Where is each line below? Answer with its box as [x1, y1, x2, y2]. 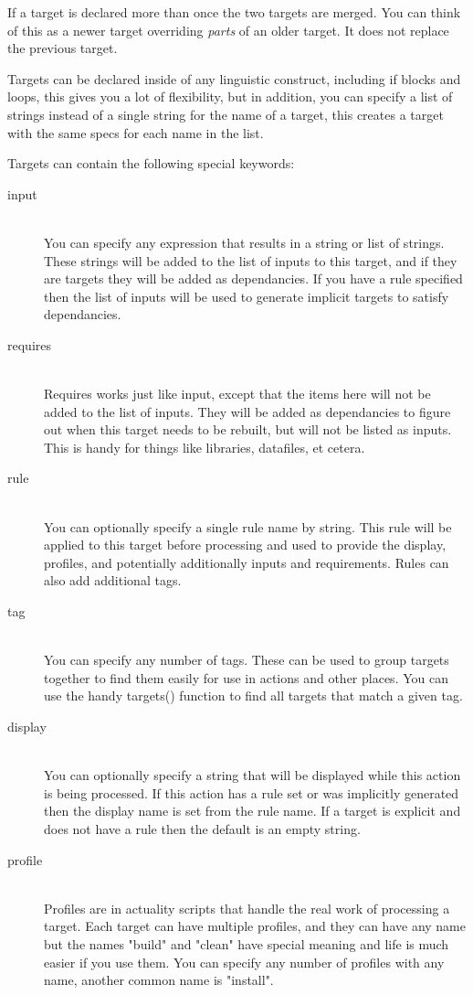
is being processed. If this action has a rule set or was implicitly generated [44, 783, 459, 802]
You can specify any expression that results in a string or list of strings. [44, 232, 445, 251]
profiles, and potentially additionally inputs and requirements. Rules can [44, 552, 449, 572]
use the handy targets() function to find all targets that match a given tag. [44, 686, 463, 705]
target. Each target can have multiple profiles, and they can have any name [44, 916, 466, 936]
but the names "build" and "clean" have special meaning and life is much [44, 934, 449, 953]
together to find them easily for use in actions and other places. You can [44, 668, 448, 687]
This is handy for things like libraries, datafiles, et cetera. [44, 437, 365, 456]
